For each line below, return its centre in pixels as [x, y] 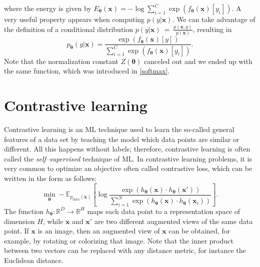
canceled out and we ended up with [198, 61]
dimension [19, 221]
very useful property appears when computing [74, 19]
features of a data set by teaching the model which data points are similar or [122, 139]
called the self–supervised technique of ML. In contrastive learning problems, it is [128, 158]
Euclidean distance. [34, 260]
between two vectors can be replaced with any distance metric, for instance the [125, 250]
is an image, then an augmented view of [99, 231]
